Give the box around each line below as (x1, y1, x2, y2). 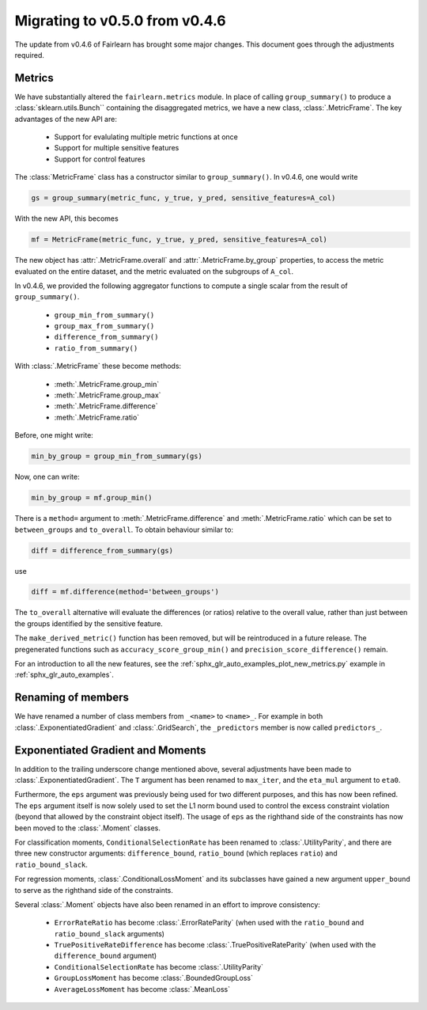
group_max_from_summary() (54, 321, 155, 331)
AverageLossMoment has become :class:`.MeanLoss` (54, 984, 231, 993)
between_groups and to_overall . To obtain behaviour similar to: (14, 525, 233, 534)
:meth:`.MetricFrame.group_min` (54, 379, 160, 389)
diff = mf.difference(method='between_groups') (31, 587, 219, 597)
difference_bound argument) (54, 951, 157, 961)
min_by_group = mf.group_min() (31, 493, 153, 503)
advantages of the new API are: (14, 114, 118, 123)
